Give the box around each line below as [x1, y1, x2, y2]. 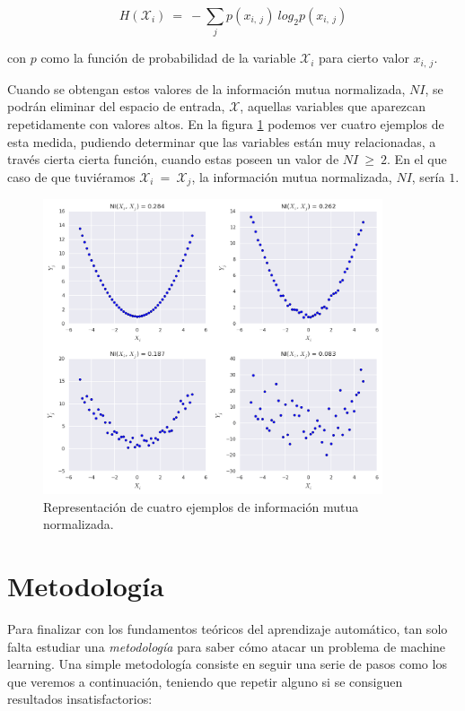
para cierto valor [319, 48, 409, 67]
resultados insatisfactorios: [7, 689, 153, 708]
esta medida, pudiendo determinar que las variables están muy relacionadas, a [7, 132, 436, 151]
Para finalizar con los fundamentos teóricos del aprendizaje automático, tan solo [7, 619, 448, 637]
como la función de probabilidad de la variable [40, 48, 296, 67]
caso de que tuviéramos [7, 167, 136, 186]
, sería [411, 167, 445, 186]
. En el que [387, 150, 447, 169]
